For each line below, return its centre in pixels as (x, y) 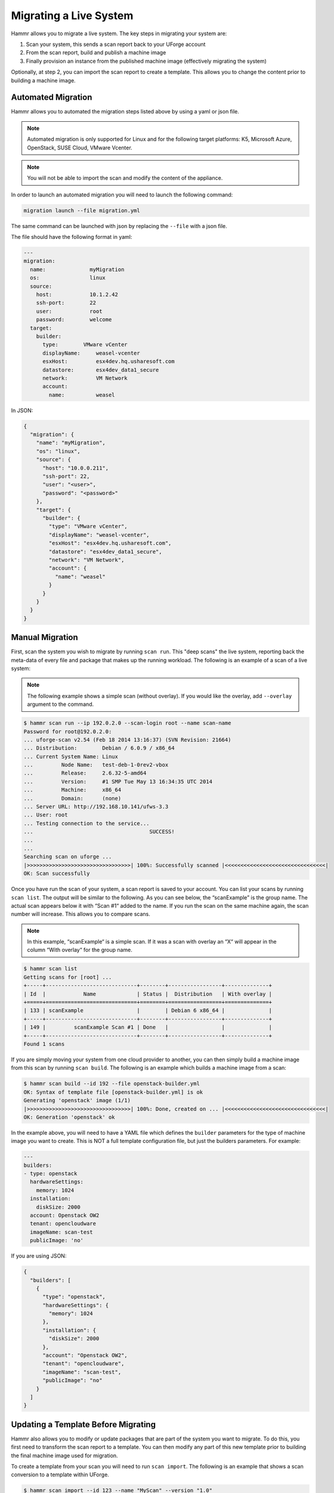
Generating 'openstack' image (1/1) (77, 1101)
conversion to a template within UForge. (60, 1474)
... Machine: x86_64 (72, 790)
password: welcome (74, 320)
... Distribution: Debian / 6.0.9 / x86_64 (99, 748)
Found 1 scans (44, 1044)
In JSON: (22, 410)
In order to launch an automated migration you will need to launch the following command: (122, 195)
